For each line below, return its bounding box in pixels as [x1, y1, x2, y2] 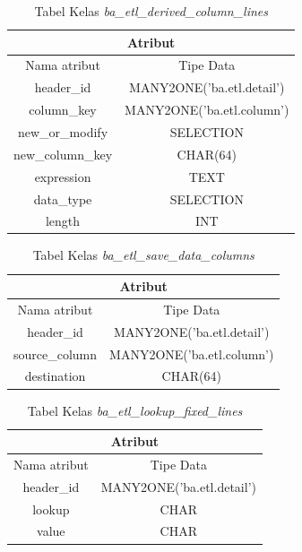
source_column [13, 344, 98, 363]
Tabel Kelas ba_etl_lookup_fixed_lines [27, 401, 243, 419]
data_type [33, 189, 92, 208]
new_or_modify [18, 122, 108, 141]
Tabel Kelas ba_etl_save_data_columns [32, 246, 255, 264]
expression [34, 167, 91, 185]
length [45, 211, 81, 230]
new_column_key [13, 144, 113, 163]
